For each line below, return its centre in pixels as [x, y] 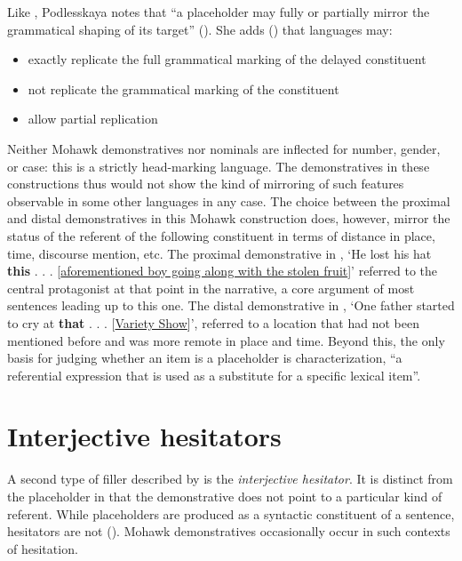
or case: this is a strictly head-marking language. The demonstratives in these [219, 166]
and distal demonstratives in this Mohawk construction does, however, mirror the [229, 218]
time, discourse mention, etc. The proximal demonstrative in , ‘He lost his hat [219, 253]
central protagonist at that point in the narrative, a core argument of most [211, 288]
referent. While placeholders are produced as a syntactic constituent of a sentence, [231, 513]
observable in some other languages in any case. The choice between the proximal [229, 200]
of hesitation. [43, 548]
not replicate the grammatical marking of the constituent [183, 88]
